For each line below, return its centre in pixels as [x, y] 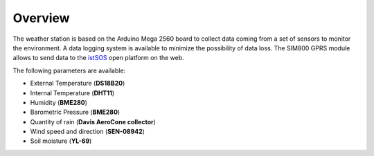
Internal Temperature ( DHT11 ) [72, 92]
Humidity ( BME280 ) [59, 102]
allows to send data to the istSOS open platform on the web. [99, 58]
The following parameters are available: [69, 70]
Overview [41, 18]
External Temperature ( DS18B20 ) [78, 84]
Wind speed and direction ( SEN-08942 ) [88, 132]
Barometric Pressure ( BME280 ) [75, 112]
